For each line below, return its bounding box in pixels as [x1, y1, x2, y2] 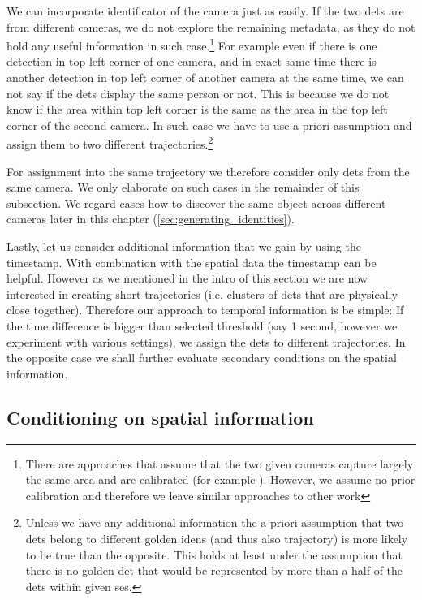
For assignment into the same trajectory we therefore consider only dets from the [6, 162, 410, 179]
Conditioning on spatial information [6, 404, 314, 429]
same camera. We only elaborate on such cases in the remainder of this [6, 179, 360, 196]
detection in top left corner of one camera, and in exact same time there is [6, 53, 377, 70]
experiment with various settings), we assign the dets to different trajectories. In [6, 333, 406, 350]
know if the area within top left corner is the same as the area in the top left [6, 101, 388, 118]
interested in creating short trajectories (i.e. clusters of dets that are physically [6, 285, 398, 302]
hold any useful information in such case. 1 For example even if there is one [6, 35, 377, 54]
